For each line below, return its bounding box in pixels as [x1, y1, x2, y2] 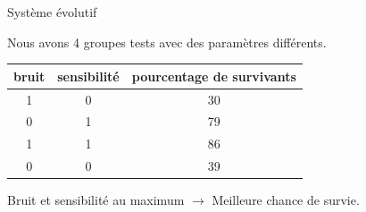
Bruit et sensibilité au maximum [7, 191, 185, 209]
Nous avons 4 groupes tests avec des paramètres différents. [7, 32, 327, 51]
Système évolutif [7, 3, 97, 21]
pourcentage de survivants [131, 66, 296, 85]
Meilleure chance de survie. [212, 191, 360, 209]
